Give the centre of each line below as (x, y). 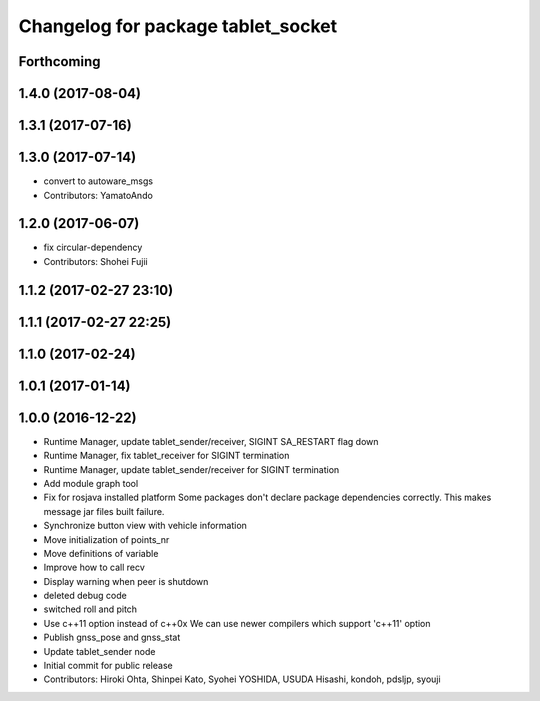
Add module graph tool (91, 483)
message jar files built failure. (104, 511)
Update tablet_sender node (99, 651)
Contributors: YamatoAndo (98, 195)
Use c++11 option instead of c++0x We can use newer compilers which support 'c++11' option (237, 623)
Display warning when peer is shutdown (126, 581)
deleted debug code (85, 596)
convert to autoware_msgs (98, 181)
